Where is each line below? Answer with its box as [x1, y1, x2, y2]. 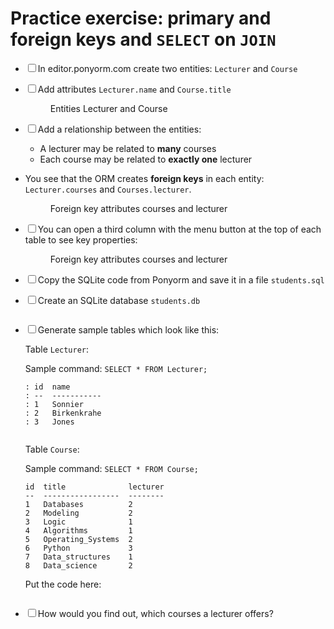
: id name [24, 382, 71, 392]
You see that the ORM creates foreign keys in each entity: [24, 172, 265, 184]
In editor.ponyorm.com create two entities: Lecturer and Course [37, 62, 298, 74]
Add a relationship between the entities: [37, 123, 202, 135]
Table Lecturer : [24, 343, 90, 355]
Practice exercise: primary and [10, 7, 272, 30]
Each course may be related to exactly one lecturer [39, 153, 253, 165]
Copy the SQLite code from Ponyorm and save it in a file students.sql [37, 273, 325, 286]
